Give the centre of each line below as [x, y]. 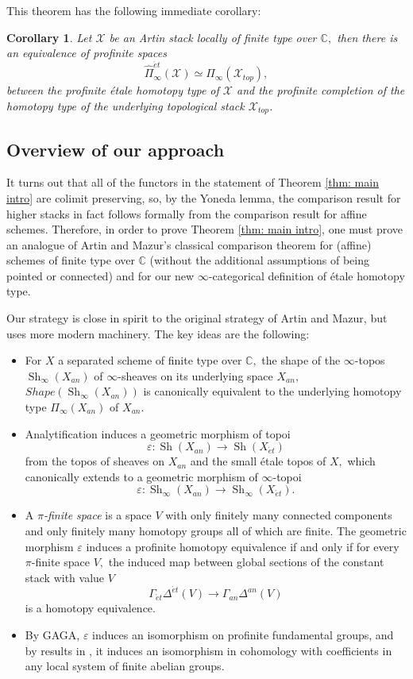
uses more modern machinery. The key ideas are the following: [158, 333]
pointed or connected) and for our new [100, 275]
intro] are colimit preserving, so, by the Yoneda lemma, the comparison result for [204, 197]
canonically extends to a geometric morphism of [141, 476]
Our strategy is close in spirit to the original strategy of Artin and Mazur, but [197, 318]
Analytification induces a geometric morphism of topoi [158, 433]
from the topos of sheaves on [95, 461]
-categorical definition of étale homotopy [307, 275]
